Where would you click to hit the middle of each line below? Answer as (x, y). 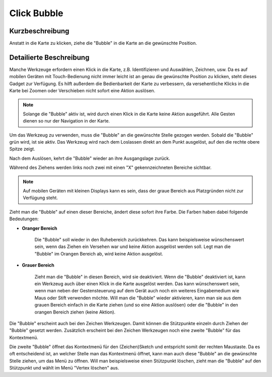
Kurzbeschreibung (39, 31)
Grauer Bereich (38, 265)
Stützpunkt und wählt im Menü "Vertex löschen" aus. (64, 368)
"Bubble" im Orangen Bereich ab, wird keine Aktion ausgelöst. (99, 254)
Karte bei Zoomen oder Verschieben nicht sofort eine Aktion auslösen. (82, 91)
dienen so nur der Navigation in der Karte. (66, 121)
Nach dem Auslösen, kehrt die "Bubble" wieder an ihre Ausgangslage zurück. (90, 158)
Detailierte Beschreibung (49, 57)
